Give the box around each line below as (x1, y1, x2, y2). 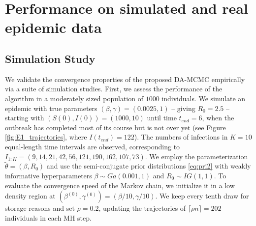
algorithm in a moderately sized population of (5, 93, 143, 103)
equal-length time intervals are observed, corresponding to (5, 141, 180, 151)
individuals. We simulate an (161, 93, 246, 103)
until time (147, 113, 177, 123)
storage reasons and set (5, 203, 75, 213)
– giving (171, 103, 195, 113)
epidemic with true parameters (5, 103, 97, 113)
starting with (5, 113, 44, 123)
